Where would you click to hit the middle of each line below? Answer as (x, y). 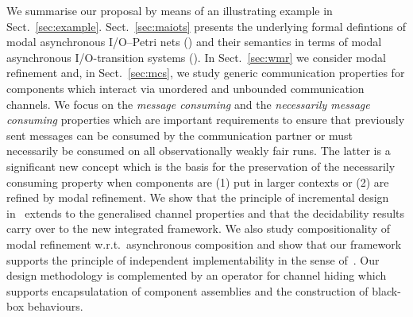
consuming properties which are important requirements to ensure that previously (206, 120)
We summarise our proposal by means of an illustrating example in (170, 10)
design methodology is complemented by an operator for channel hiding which (197, 275)
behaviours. (55, 306)
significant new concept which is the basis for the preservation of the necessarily (201, 166)
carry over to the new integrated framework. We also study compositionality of (199, 228)
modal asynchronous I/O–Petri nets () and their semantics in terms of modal (194, 42)
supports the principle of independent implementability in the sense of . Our (193, 259)
